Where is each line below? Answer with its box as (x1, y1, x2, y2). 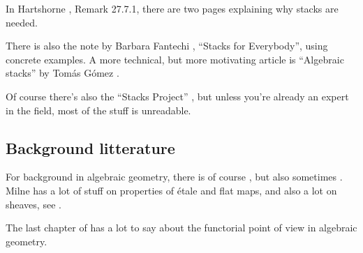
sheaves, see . (6, 197, 61, 211)
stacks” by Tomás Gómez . (6, 66, 119, 80)
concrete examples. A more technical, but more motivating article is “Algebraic (6, 52, 344, 66)
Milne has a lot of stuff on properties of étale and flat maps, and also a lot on (6, 183, 337, 197)
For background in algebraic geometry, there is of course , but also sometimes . (6, 169, 343, 184)
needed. (6, 15, 38, 29)
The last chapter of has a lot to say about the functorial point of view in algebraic (6, 220, 357, 235)
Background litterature (6, 137, 175, 158)
